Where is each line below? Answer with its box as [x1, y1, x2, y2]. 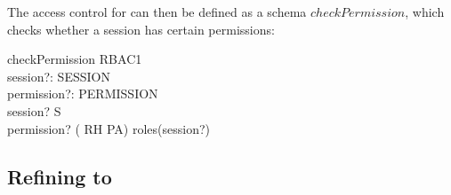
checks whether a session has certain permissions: [7, 19, 275, 38]
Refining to [7, 162, 112, 190]
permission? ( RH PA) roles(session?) [7, 119, 211, 137]
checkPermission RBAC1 [7, 50, 142, 68]
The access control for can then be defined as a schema [7, 3, 307, 20]
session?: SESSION [7, 66, 110, 85]
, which [405, 3, 445, 20]
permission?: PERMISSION [7, 84, 158, 103]
